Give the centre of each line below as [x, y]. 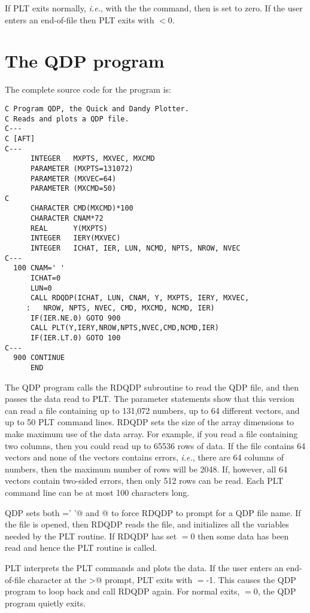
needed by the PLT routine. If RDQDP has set [91, 536]
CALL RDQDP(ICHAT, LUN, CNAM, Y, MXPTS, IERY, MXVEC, [140, 298]
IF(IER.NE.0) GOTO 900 [75, 318]
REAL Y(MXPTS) [69, 228]
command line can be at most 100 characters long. [97, 492]
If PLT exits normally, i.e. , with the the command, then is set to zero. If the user [154, 8]
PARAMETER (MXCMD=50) [73, 189]
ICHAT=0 [45, 278]
